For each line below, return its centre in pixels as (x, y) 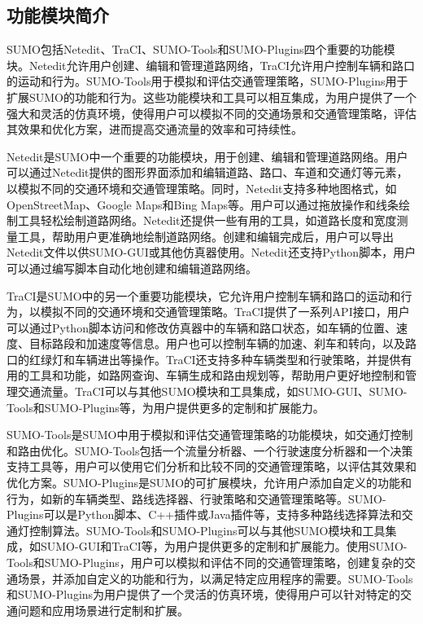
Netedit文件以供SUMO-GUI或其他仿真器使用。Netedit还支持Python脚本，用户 (211, 252)
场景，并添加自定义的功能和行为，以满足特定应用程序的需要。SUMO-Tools (215, 578)
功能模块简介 (58, 15)
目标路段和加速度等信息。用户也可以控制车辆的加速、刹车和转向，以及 (217, 343)
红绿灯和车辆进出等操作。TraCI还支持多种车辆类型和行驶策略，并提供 (215, 359)
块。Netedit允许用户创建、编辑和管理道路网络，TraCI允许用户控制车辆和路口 (211, 65)
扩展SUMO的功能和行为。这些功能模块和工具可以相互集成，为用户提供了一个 (212, 97)
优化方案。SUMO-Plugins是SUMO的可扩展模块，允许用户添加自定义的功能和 (209, 483)
